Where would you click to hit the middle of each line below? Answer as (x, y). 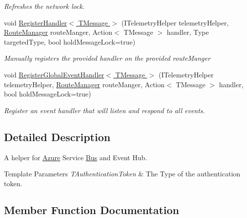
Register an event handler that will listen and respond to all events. (104, 110)
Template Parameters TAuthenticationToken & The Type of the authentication (122, 174)
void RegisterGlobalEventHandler (54, 74)
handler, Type (188, 32)
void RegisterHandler (36, 22)
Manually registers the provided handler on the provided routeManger (107, 58)
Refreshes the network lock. (44, 6)
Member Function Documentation (92, 209)
